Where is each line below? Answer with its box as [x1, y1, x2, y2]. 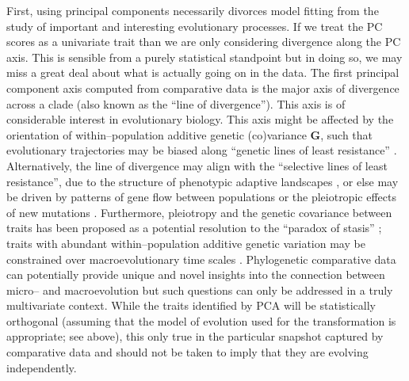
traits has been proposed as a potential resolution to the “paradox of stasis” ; [6, 219, 382, 236]
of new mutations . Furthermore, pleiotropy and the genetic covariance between [6, 204, 392, 220]
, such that [320, 126, 373, 143]
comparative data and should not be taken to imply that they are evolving [6, 344, 369, 360]
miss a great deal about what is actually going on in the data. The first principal [6, 64, 399, 81]
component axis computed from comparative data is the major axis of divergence [6, 79, 399, 96]
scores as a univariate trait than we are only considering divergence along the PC [6, 33, 401, 50]
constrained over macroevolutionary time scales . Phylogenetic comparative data [6, 250, 396, 267]
